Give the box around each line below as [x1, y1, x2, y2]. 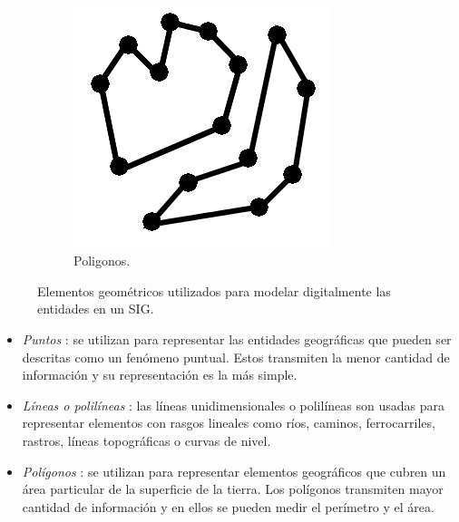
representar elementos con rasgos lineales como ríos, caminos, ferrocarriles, [22, 413, 435, 432]
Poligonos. [73, 251, 131, 270]
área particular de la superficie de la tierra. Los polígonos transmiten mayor [22, 479, 444, 498]
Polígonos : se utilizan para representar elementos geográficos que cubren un [22, 461, 446, 480]
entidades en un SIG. [37, 299, 154, 318]
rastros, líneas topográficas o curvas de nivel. [22, 430, 271, 449]
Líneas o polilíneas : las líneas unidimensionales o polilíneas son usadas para [22, 395, 444, 414]
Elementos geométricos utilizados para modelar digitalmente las [37, 281, 391, 300]
